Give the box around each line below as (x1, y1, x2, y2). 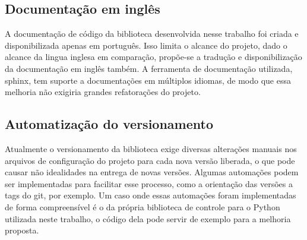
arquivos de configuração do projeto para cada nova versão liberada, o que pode (5, 154, 295, 166)
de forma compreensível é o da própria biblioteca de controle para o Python (5, 200, 280, 213)
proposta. (5, 224, 39, 236)
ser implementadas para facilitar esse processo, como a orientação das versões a (5, 177, 293, 190)
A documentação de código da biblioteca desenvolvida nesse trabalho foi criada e (5, 27, 299, 40)
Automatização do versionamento (5, 115, 213, 133)
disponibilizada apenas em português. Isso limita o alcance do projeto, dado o (5, 39, 287, 51)
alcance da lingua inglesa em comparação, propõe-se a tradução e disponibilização (5, 50, 302, 63)
